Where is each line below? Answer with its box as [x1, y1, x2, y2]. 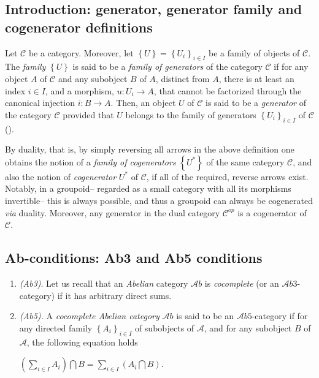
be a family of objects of [209, 46, 300, 59]
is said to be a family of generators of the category [72, 60, 263, 73]
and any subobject [58, 72, 128, 85]
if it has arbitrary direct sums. [57, 289, 172, 301]
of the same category [206, 155, 285, 168]
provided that [63, 108, 114, 121]
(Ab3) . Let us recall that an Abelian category [19, 276, 188, 289]
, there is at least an [218, 72, 294, 85]
